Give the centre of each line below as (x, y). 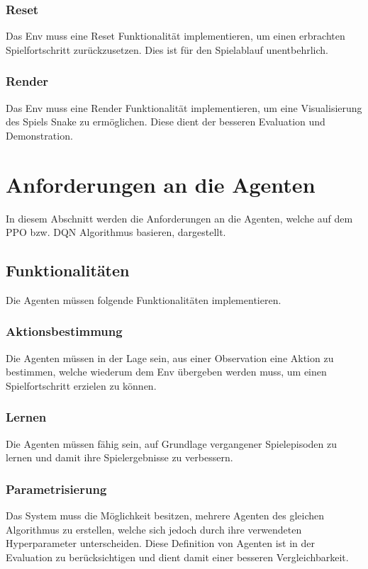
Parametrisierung (56, 489)
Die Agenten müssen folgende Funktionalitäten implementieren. (144, 299)
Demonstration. (39, 135)
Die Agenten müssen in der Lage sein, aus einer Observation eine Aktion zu (170, 357)
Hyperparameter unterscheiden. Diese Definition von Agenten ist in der (160, 543)
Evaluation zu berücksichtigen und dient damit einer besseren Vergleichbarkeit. (177, 557)
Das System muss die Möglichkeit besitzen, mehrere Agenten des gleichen (165, 516)
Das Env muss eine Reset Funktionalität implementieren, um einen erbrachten (175, 36)
